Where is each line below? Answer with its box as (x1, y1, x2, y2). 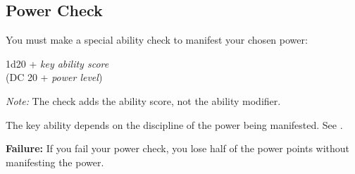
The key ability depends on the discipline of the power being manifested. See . (6, 117, 343, 132)
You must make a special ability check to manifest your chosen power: (6, 32, 308, 47)
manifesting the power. (6, 154, 104, 169)
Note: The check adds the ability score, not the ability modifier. (6, 93, 281, 108)
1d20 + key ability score (6, 56, 109, 70)
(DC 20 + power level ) (6, 70, 103, 85)
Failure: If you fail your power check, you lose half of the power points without (6, 141, 350, 156)
